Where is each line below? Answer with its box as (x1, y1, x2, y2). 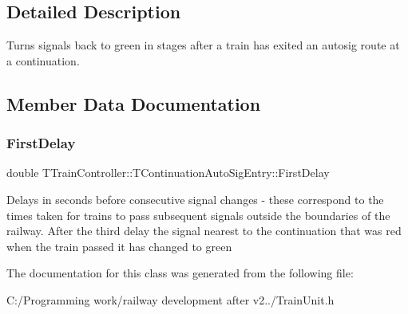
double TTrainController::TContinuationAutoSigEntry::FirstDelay (6, 164, 330, 181)
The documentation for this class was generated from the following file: (6, 265, 354, 281)
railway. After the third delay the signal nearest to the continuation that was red (6, 222, 402, 239)
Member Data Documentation (6, 91, 261, 116)
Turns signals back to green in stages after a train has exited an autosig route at (6, 37, 400, 53)
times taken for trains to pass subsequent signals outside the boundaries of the (6, 206, 390, 223)
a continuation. (6, 52, 80, 69)
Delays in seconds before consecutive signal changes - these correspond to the (6, 190, 384, 207)
